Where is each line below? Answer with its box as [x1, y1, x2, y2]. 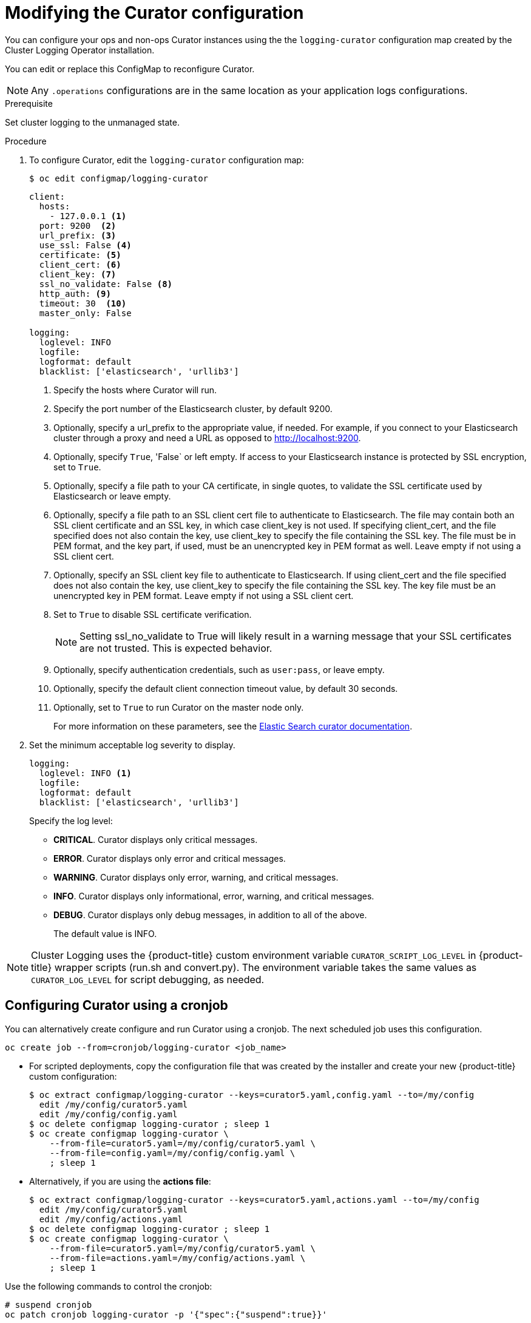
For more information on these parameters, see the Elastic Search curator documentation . [53, 720, 413, 731]
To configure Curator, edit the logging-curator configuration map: [29, 154, 304, 165]
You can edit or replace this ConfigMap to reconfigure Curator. [5, 63, 255, 74]
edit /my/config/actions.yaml [39, 1214, 183, 1224]
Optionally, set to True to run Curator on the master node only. [53, 702, 304, 712]
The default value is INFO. [53, 928, 157, 939]
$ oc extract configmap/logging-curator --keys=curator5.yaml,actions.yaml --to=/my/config [29, 1194, 479, 1205]
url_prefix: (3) [39, 230, 117, 240]
